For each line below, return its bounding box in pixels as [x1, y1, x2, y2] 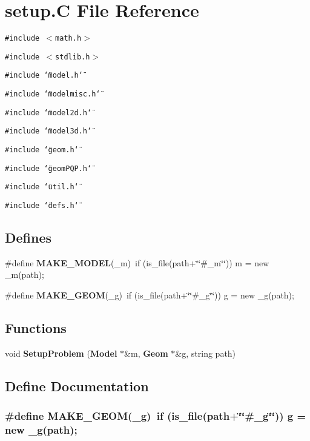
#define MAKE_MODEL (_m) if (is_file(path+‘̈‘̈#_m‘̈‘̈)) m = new [5, 256, 269, 269]
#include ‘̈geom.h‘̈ [5, 146, 79, 155]
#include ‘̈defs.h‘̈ [5, 201, 79, 210]
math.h [55, 34, 82, 43]
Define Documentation [5, 376, 149, 395]
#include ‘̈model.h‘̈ [5, 71, 83, 80]
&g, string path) [175, 346, 236, 359]
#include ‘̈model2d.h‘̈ [5, 108, 92, 117]
